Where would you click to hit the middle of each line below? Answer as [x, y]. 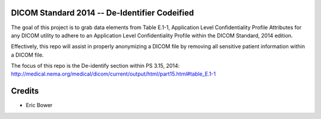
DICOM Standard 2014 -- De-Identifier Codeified [103, 13]
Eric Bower [39, 105]
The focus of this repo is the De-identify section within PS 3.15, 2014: [95, 66]
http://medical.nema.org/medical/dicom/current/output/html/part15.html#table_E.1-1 [114, 74]
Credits [25, 91]
